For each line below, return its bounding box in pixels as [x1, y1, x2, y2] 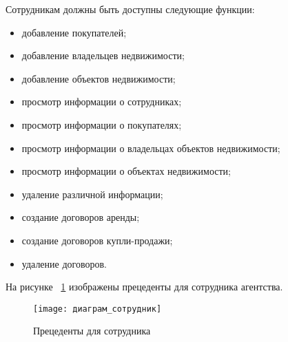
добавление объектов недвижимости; [21, 71, 176, 85]
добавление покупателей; [21, 25, 127, 39]
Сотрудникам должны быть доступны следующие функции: [6, 2, 255, 16]
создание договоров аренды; [21, 210, 140, 224]
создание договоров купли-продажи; [21, 233, 173, 247]
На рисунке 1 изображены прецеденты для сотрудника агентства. [6, 279, 283, 294]
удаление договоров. [21, 256, 107, 270]
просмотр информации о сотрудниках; [21, 94, 182, 109]
